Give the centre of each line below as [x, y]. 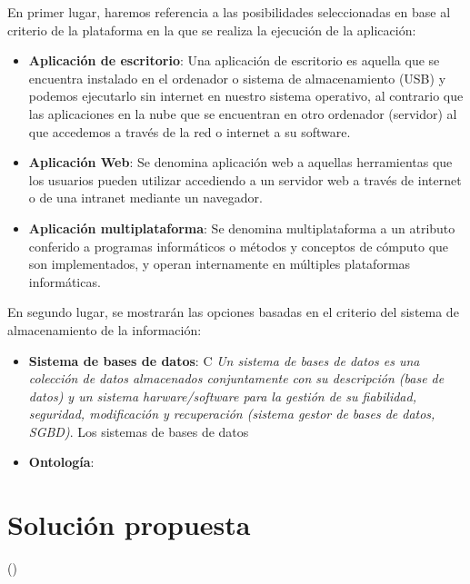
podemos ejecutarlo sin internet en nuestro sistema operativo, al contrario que [246, 96]
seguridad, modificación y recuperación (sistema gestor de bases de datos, [232, 414]
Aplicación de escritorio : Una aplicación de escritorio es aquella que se [234, 60]
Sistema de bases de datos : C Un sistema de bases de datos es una [224, 360]
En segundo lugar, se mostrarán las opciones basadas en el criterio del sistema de [233, 312]
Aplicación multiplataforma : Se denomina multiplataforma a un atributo [242, 228]
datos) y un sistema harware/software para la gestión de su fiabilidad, [222, 396]
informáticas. [65, 281]
